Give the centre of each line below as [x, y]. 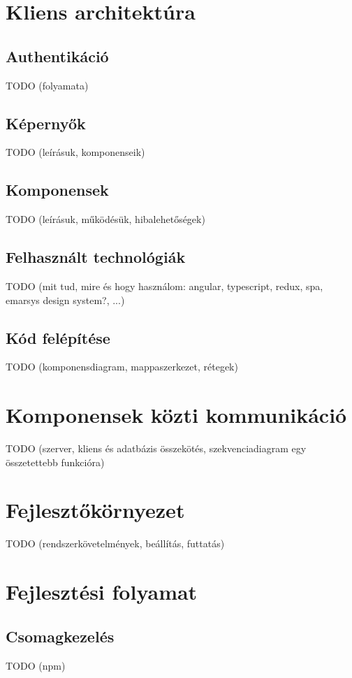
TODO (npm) [36, 665]
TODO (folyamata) [47, 85]
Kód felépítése [58, 337]
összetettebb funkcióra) [55, 462]
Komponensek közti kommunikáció [176, 415]
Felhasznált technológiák [96, 257]
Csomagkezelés [60, 636]
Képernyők [46, 123]
